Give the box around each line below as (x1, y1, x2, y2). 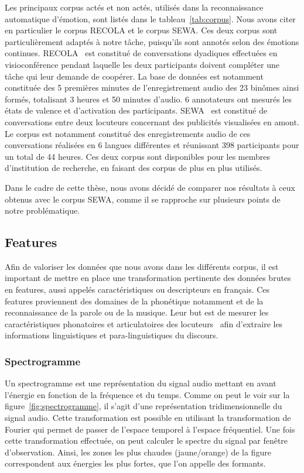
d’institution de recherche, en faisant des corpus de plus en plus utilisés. (5, 162, 262, 174)
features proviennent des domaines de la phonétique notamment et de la (5, 294, 264, 307)
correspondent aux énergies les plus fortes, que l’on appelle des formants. (5, 457, 266, 469)
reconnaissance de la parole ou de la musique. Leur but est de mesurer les (5, 306, 269, 318)
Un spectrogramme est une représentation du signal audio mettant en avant (5, 377, 276, 389)
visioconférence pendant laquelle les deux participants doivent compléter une (5, 58, 279, 70)
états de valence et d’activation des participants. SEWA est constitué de (5, 104, 268, 116)
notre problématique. (5, 204, 80, 217)
